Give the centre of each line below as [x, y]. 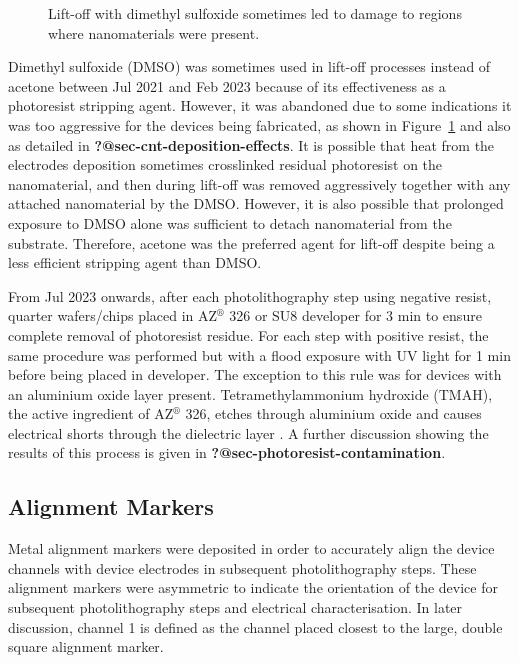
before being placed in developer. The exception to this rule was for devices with [255, 374]
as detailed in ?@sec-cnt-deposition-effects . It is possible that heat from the [251, 144]
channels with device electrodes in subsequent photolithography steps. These [242, 567]
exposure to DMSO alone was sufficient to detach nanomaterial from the [230, 222]
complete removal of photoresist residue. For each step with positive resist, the [248, 334]
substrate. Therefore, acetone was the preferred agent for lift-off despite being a [251, 242]
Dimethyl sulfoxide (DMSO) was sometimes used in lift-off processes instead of [249, 66]
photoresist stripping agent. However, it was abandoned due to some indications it [260, 105]
